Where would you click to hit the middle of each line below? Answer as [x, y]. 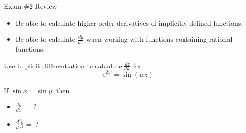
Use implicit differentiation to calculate [63, 65]
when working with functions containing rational [159, 39]
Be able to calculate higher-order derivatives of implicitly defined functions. [129, 22]
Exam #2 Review [31, 6]
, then [61, 90]
